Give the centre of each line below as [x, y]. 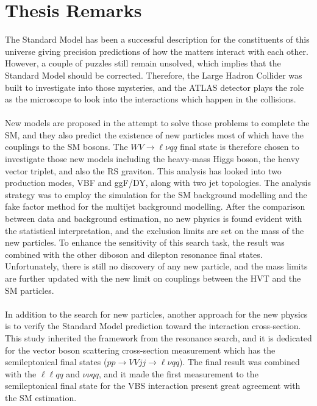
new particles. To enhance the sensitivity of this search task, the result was [145, 242]
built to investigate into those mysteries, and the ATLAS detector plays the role [155, 87]
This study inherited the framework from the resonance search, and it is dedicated [158, 337]
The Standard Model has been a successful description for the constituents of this [157, 39]
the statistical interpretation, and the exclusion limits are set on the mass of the [155, 230]
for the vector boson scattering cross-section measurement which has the [140, 350]
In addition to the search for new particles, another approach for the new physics [156, 314]
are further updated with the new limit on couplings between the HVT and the [153, 278]
